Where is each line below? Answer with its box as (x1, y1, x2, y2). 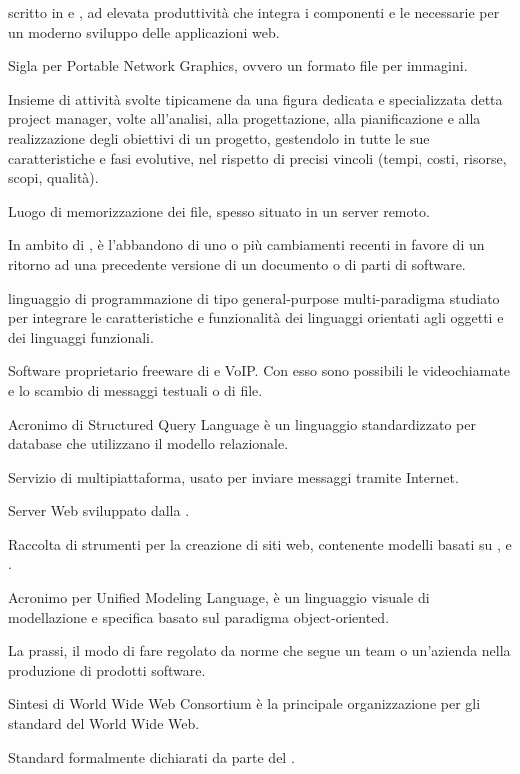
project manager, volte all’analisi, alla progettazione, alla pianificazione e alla (8, 108, 481, 129)
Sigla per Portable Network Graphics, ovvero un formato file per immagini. (8, 55, 468, 76)
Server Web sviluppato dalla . (8, 500, 190, 521)
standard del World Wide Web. (8, 713, 200, 734)
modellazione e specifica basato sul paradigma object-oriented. (8, 606, 390, 627)
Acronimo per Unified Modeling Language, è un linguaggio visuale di (8, 587, 430, 608)
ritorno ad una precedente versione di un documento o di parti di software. (8, 253, 466, 274)
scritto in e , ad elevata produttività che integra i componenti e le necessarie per (8, 2, 500, 22)
